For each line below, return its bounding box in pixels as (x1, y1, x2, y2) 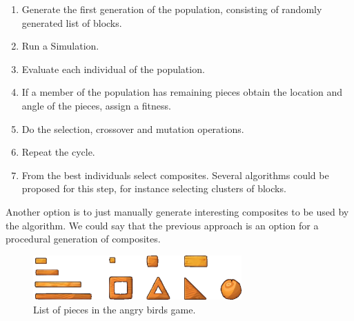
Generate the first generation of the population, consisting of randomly (21, 2, 322, 16)
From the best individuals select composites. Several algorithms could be (21, 167, 329, 182)
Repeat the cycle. (21, 145, 95, 159)
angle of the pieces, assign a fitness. (21, 98, 171, 112)
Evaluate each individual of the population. (21, 61, 205, 76)
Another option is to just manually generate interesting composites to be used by (6, 204, 349, 218)
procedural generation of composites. (6, 231, 161, 246)
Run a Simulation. (21, 39, 99, 53)
